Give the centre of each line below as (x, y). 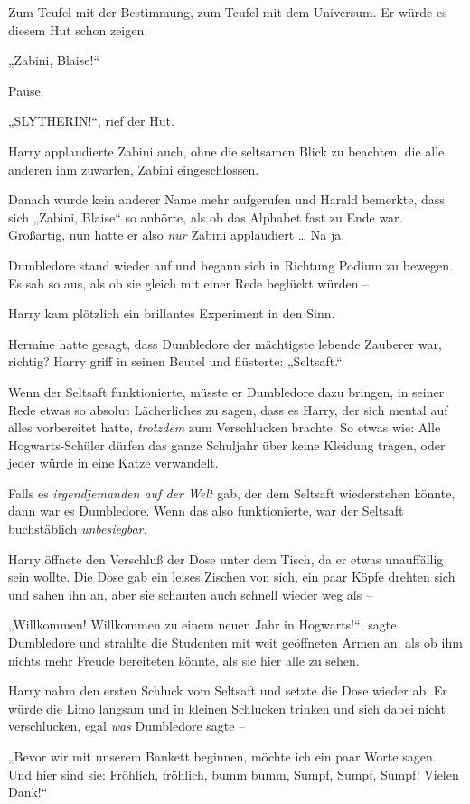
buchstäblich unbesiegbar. (78, 529)
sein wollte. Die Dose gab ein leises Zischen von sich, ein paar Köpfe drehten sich (232, 577)
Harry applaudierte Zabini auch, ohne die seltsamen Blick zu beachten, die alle (226, 151)
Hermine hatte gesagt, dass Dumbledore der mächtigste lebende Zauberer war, (225, 343)
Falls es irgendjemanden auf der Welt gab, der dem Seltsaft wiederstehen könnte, (232, 492)
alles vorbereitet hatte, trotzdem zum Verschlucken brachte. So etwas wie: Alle (225, 427)
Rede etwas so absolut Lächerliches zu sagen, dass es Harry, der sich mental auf (228, 409)
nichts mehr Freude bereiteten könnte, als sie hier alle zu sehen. (184, 660)
